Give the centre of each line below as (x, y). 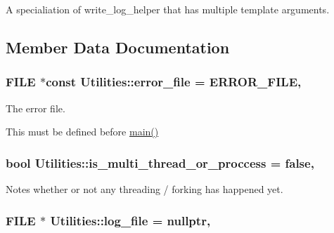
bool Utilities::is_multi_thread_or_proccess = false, (160, 162)
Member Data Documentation (118, 47)
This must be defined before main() (82, 132)
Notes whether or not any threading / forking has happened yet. (144, 189)
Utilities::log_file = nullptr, (130, 220)
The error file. (36, 108)
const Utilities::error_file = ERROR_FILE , (174, 82)
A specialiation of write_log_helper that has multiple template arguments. (168, 9)
